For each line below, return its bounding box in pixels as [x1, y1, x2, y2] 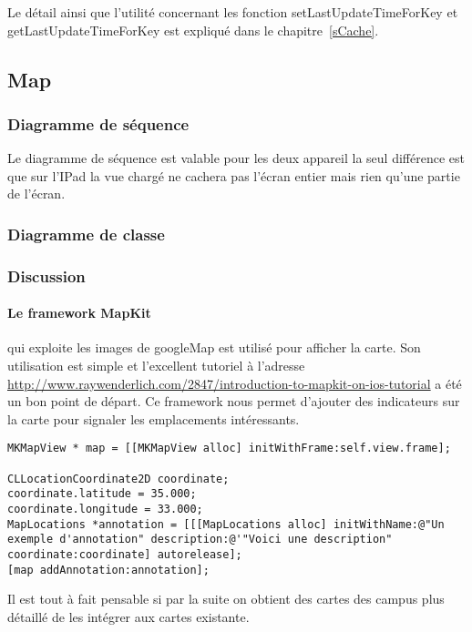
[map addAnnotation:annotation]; [7, 563, 210, 576]
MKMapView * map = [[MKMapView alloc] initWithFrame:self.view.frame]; [7, 442, 451, 455]
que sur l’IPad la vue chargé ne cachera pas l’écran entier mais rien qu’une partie [7, 166, 460, 185]
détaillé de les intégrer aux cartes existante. [7, 607, 250, 626]
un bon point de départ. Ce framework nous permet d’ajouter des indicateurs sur [7, 392, 460, 411]
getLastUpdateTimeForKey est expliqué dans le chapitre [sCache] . [7, 20, 379, 39]
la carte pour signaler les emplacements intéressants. [7, 409, 300, 428]
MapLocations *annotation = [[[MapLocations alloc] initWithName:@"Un [7, 517, 445, 531]
